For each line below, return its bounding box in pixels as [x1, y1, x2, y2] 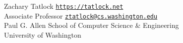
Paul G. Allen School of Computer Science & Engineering [4, 20, 179, 30]
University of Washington [4, 29, 81, 40]
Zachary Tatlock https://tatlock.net [4, 1, 123, 11]
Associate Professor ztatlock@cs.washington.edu [4, 10, 158, 21]
